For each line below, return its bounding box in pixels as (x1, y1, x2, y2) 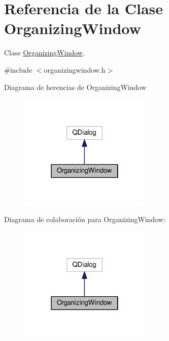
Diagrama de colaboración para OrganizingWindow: (4, 213, 165, 224)
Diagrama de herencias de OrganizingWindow (4, 81, 147, 92)
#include (4, 64, 32, 75)
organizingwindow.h (44, 64, 106, 75)
